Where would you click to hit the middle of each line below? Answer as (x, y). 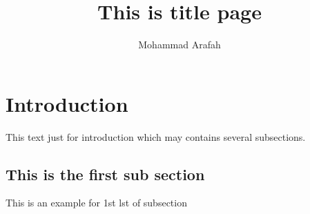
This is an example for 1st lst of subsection (96, 203)
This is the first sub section (105, 174)
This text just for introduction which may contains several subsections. (156, 136)
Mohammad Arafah (180, 45)
